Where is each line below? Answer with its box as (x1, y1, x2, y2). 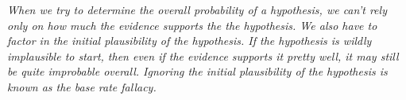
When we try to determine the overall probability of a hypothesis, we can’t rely (7, 2, 387, 17)
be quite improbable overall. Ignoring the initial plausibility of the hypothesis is (7, 63, 388, 80)
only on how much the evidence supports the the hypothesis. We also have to (7, 17, 377, 33)
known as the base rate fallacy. (7, 78, 157, 94)
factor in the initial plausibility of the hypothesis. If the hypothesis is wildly (7, 32, 372, 49)
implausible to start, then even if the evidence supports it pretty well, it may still (7, 47, 399, 64)
